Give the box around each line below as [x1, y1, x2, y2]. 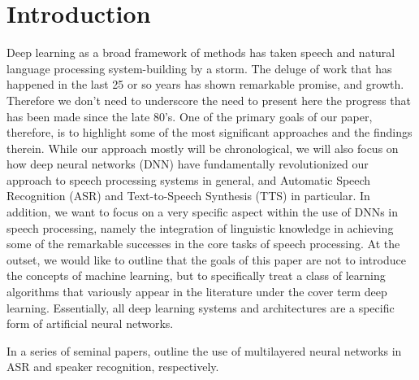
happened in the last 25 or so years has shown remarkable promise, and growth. [6, 76, 404, 93]
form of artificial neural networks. [6, 315, 174, 332]
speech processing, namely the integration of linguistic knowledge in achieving [6, 219, 394, 236]
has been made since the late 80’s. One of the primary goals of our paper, [6, 107, 373, 124]
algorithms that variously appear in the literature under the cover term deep [6, 283, 387, 300]
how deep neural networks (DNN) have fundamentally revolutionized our [6, 155, 369, 173]
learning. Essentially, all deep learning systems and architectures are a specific [6, 299, 395, 316]
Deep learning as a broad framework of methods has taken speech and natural [6, 44, 395, 61]
